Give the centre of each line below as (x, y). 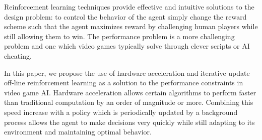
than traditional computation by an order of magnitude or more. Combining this (129, 102)
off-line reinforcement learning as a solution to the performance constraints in (124, 83)
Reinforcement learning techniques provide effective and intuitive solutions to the (129, 7)
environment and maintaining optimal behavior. (78, 132)
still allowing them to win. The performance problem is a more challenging (119, 36)
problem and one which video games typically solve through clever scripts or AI (127, 46)
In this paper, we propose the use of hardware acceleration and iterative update (127, 73)
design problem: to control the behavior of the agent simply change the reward (125, 16)
